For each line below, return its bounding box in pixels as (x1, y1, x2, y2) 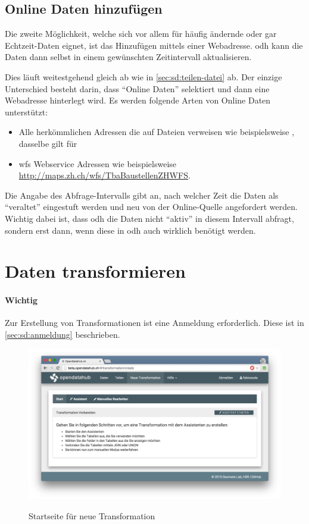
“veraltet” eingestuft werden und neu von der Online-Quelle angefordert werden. (5, 200, 298, 213)
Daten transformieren (5, 259, 186, 283)
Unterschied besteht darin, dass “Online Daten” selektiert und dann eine (5, 82, 270, 95)
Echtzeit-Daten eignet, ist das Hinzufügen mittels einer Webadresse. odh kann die (5, 39, 303, 51)
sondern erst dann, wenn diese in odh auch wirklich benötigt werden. (5, 224, 256, 236)
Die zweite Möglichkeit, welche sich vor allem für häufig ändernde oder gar (5, 27, 277, 40)
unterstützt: (5, 105, 48, 118)
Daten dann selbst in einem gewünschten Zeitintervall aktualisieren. (5, 51, 252, 63)
